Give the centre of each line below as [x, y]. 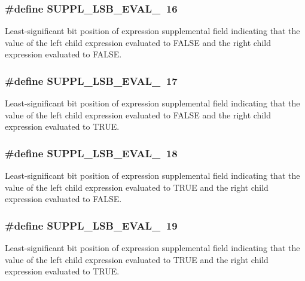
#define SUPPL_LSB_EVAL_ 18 [91, 153]
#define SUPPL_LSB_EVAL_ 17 [91, 80]
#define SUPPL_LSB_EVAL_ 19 [91, 225]
